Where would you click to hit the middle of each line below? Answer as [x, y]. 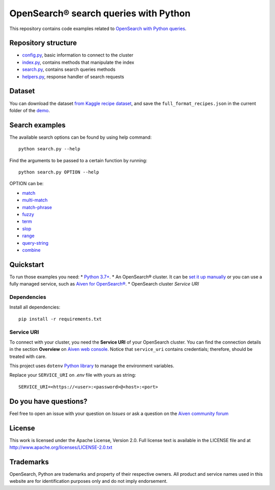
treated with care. [28, 356]
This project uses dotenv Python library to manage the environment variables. [92, 366]
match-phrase [37, 207]
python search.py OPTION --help [59, 172]
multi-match [35, 200]
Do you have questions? [48, 401]
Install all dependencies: [35, 307]
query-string [35, 243]
